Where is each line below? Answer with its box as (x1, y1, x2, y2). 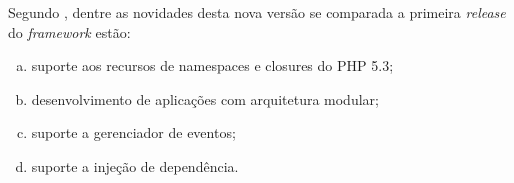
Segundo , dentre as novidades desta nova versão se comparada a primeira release (8, 2, 506, 22)
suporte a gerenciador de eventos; (31, 122, 236, 143)
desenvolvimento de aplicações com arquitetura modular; (31, 88, 379, 109)
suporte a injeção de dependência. (31, 155, 239, 176)
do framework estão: (8, 21, 131, 42)
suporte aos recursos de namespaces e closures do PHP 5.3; (31, 55, 394, 76)
